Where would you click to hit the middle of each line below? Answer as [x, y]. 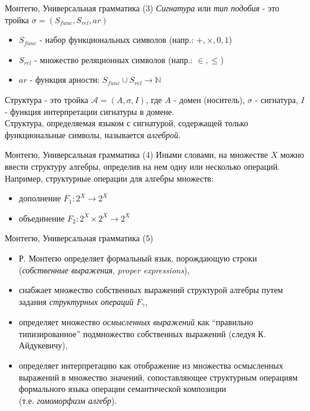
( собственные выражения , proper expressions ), [104, 270]
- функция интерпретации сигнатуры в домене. [90, 111]
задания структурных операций [76, 301]
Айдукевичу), [43, 345]
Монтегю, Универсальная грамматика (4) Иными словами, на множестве [137, 155]
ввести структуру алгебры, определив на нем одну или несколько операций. [143, 166]
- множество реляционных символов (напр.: [113, 59]
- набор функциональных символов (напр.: [117, 40]
